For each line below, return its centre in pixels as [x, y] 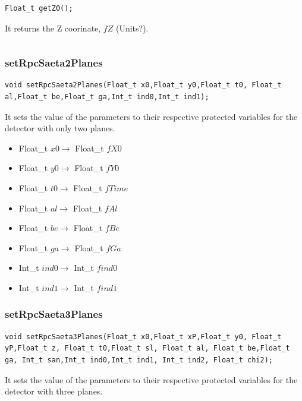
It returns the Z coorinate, [53, 28]
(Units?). [132, 28]
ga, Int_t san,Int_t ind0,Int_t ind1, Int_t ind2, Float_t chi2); [139, 360]
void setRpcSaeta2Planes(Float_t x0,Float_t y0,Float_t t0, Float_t [143, 85]
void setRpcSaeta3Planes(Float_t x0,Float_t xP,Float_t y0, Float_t [143, 337]
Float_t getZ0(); [39, 8]
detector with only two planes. [60, 128]
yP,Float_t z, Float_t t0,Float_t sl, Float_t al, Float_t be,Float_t [147, 348]
